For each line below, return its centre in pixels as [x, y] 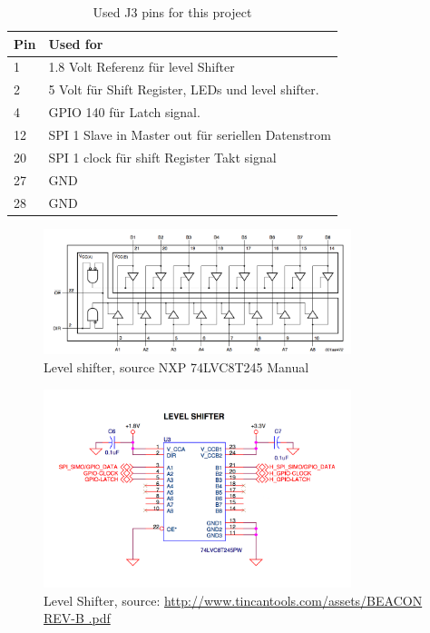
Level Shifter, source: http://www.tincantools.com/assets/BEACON [233, 600]
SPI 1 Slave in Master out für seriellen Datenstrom [190, 134]
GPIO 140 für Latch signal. [124, 112]
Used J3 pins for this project [172, 12]
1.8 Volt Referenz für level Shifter [142, 67]
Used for [76, 43]
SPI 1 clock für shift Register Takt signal [162, 157]
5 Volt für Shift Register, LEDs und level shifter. [184, 89]
